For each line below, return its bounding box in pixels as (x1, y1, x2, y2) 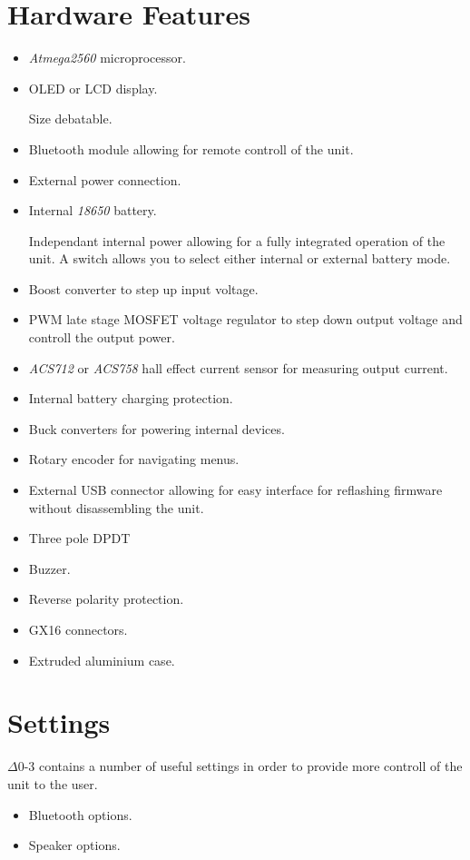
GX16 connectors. (28, 620, 128, 638)
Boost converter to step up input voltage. (28, 279, 259, 298)
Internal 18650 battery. (28, 201, 157, 220)
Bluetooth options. (28, 805, 132, 824)
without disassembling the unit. (28, 498, 204, 517)
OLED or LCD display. (28, 78, 158, 97)
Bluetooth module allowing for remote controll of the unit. (28, 139, 354, 158)
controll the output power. (28, 328, 175, 347)
